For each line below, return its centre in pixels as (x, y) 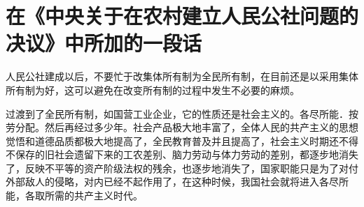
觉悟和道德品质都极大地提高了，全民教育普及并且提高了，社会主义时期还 (172, 140)
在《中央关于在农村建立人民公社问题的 (182, 16)
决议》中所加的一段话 (104, 43)
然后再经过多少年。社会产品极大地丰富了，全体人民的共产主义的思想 (201, 127)
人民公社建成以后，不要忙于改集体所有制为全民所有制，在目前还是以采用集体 (182, 76)
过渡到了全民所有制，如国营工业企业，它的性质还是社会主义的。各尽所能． (177, 113)
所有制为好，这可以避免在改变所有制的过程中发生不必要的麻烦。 (153, 90)
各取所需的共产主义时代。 (84, 195)
